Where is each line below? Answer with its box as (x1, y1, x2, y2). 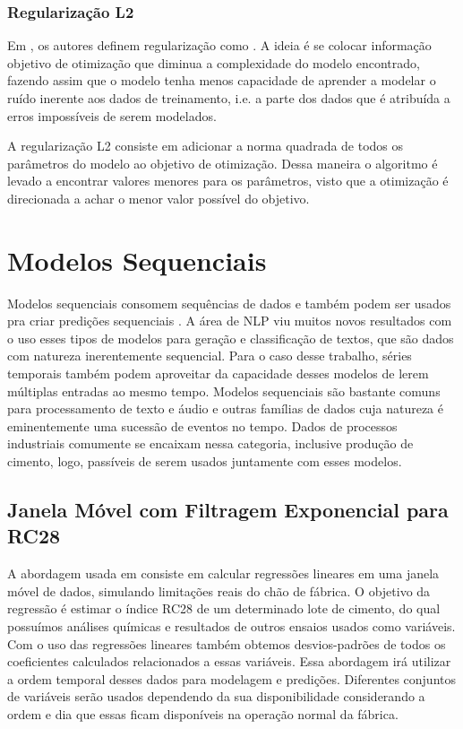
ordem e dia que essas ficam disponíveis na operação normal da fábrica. (7, 704, 399, 723)
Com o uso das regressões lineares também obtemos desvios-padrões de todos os (7, 634, 446, 653)
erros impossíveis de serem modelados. (7, 106, 217, 125)
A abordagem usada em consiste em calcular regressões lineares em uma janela (7, 564, 440, 583)
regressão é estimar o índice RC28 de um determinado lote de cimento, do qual (7, 599, 441, 618)
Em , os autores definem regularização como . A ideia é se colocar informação (7, 36, 432, 55)
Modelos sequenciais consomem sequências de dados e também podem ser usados (7, 293, 451, 312)
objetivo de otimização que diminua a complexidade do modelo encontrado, (7, 53, 420, 72)
